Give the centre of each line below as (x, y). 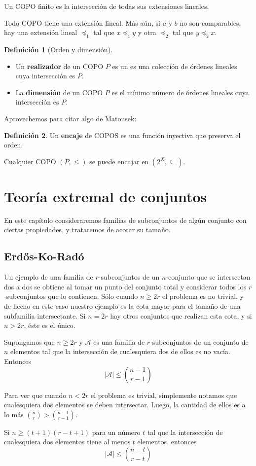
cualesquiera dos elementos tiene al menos (67, 442)
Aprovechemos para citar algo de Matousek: (70, 118)
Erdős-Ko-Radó (44, 256)
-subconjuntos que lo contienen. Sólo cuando (71, 296)
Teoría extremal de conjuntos (106, 196)
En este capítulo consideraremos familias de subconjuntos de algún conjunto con (125, 220)
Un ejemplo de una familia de (49, 277)
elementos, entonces (167, 442)
